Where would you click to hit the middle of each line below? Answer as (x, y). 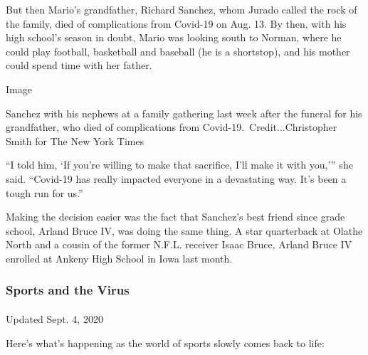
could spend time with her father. (79, 65)
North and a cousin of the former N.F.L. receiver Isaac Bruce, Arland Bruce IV (179, 244)
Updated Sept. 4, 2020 (54, 318)
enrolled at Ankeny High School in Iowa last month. (119, 258)
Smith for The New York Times (75, 141)
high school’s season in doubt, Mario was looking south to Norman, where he (174, 37)
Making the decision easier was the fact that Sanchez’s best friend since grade (175, 217)
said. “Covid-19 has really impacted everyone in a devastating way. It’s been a (176, 178)
